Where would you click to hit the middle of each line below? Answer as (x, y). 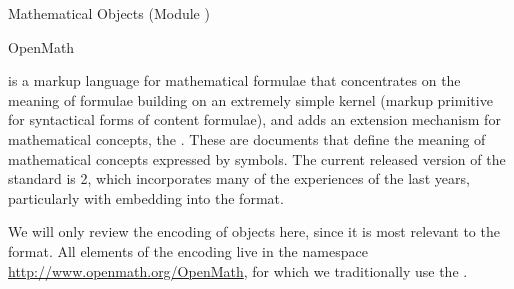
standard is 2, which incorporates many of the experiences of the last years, (239, 178)
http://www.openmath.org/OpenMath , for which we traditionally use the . (238, 270)
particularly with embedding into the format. (146, 197)
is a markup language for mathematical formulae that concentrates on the (234, 80)
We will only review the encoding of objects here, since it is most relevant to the (254, 231)
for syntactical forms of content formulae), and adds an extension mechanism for (254, 119)
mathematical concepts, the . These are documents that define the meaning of (247, 138)
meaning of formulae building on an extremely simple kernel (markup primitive (250, 99)
